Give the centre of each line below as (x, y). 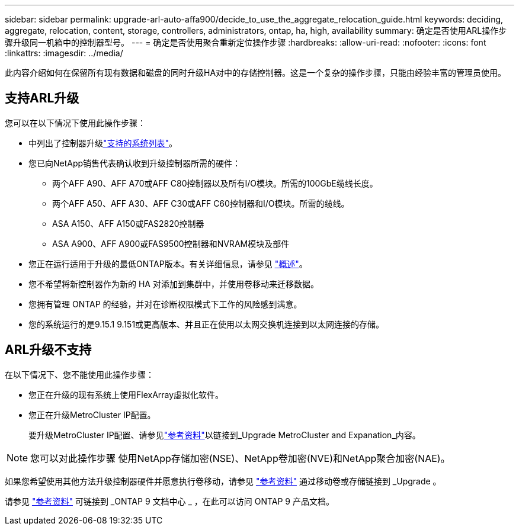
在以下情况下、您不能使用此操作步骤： (79, 374)
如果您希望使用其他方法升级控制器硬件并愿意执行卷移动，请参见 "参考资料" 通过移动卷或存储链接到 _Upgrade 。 (223, 481)
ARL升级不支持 (48, 350)
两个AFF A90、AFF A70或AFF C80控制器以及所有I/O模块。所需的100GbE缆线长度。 (215, 183)
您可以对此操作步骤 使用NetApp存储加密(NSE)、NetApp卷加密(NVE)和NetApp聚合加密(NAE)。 (240, 458)
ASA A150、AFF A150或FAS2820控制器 (128, 223)
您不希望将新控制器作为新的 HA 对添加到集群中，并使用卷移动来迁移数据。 (174, 284)
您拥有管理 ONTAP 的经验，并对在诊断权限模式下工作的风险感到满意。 (165, 304)
